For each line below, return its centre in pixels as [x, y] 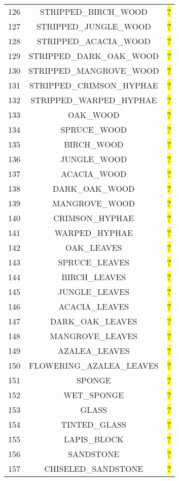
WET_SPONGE [94, 395]
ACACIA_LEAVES [94, 306]
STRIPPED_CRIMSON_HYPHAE [94, 85]
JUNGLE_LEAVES [94, 292]
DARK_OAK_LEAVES [94, 321]
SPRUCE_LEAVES [94, 262]
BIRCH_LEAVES [94, 277]
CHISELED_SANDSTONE [94, 469]
